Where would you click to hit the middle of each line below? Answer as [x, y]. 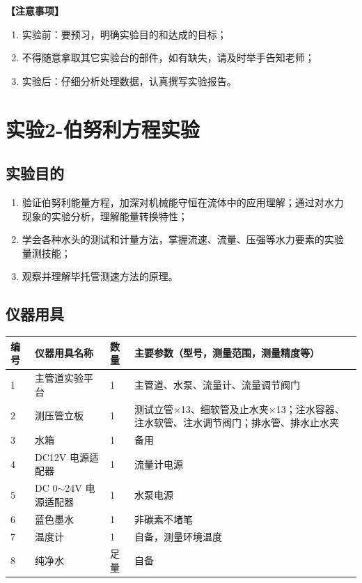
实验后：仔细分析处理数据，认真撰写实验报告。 [129, 80]
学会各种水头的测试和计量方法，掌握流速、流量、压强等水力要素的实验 [183, 239]
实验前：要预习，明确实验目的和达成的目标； [124, 34]
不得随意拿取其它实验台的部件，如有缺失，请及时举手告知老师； [168, 57]
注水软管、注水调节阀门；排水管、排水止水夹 [236, 422]
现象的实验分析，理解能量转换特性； [105, 216]
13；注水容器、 [310, 409]
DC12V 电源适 [67, 457]
